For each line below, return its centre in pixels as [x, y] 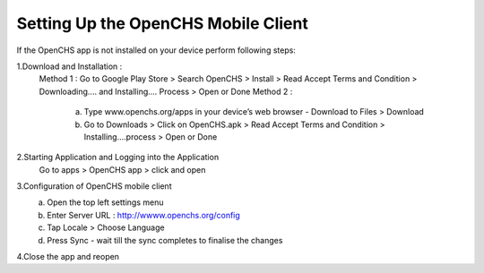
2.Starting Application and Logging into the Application [118, 158]
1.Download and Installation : [69, 66]
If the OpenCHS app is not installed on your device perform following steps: [156, 50]
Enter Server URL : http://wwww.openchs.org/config [144, 215]
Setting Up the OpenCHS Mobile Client [162, 23]
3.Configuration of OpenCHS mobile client [94, 186]
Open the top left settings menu [105, 202]
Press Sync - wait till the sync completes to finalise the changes [165, 240]
